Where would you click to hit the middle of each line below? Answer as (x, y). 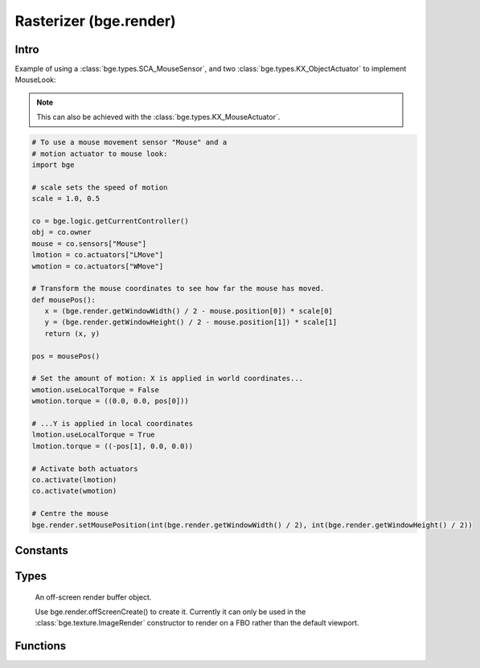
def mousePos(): (64, 300)
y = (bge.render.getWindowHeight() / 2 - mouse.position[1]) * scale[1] (191, 322)
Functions (41, 646)
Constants (41, 550)
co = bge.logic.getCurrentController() (110, 221)
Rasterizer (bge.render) (95, 21)
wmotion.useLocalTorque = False (96, 389)
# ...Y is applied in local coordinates (112, 423)
